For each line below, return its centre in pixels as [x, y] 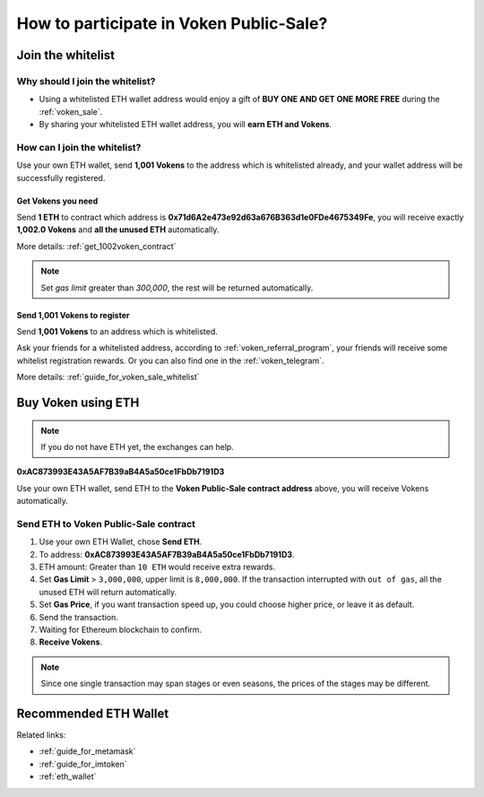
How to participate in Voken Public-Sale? [172, 23]
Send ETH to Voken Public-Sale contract [106, 524]
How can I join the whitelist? [79, 147]
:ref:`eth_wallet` [68, 776]
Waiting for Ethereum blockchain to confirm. [120, 629]
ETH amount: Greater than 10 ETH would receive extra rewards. [157, 567]
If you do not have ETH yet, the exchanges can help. [138, 446]
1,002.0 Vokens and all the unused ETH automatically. [118, 230]
